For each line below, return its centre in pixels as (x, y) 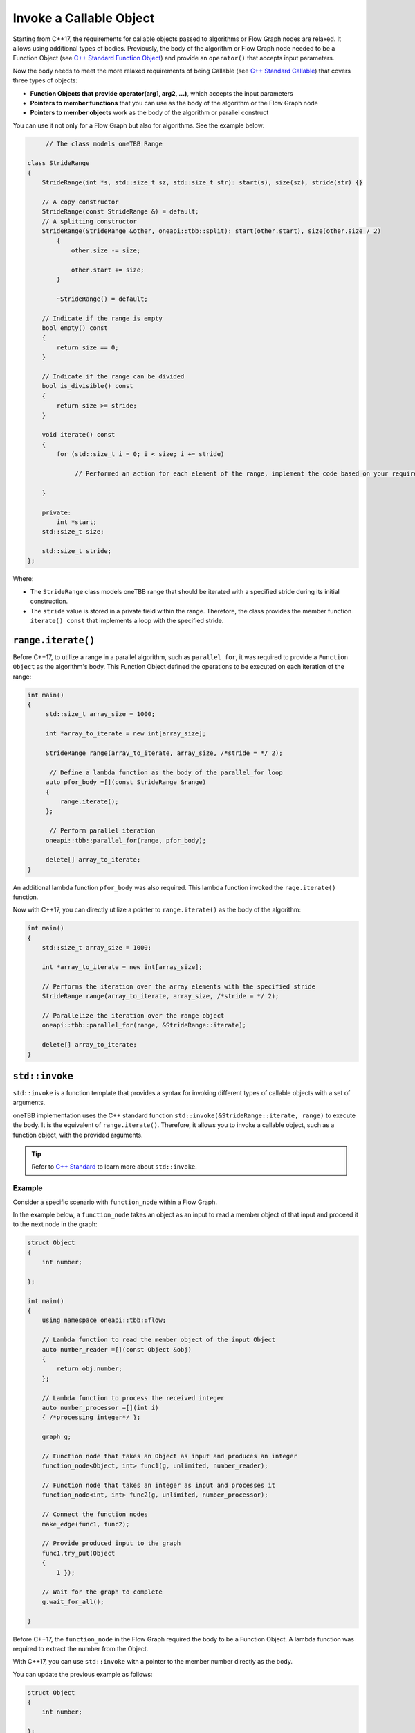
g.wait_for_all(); (73, 1602)
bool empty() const (75, 328)
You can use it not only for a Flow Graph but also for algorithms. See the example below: (139, 125)
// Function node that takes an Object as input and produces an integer (169, 1456)
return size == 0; (87, 347)
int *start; (76, 522)
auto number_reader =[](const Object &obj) (117, 1349)
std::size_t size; (73, 532)
